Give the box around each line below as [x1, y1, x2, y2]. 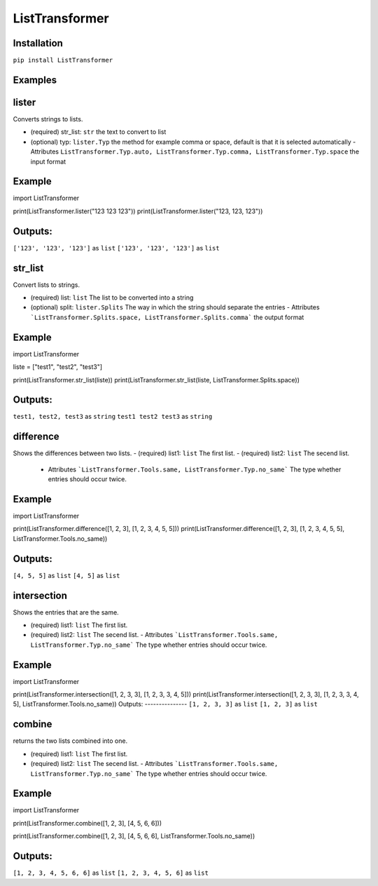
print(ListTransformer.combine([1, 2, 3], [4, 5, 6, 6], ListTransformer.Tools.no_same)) [13, 832, 255, 840]
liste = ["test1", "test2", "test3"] [13, 363, 103, 371]
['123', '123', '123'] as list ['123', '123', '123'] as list [13, 243, 220, 252]
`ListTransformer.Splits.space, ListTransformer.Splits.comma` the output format [30, 313, 304, 321]
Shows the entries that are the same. [13, 608, 119, 617]
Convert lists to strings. [13, 281, 80, 289]
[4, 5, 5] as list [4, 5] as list [13, 571, 120, 579]
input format [30, 157, 66, 166]
